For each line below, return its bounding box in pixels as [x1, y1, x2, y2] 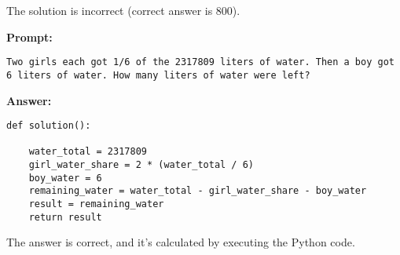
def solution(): [6, 120, 91, 132]
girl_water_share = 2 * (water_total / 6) [28, 159, 254, 171]
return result [28, 211, 102, 223]
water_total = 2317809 [28, 146, 147, 158]
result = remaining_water [28, 199, 164, 210]
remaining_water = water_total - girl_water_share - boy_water [28, 185, 367, 197]
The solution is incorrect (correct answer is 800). [6, 2, 240, 18]
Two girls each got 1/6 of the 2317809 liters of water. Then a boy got [6, 56, 394, 68]
